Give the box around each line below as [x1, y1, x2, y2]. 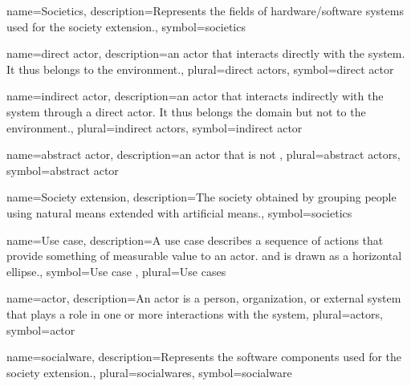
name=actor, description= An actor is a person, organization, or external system [6, 290, 401, 307]
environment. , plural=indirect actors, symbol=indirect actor [6, 119, 303, 136]
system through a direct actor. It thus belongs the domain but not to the [6, 103, 366, 120]
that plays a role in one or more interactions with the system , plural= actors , [6, 305, 383, 322]
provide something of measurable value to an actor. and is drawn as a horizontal [6, 247, 402, 264]
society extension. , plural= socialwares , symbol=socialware [6, 364, 292, 380]
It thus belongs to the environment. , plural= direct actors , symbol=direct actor [6, 60, 394, 77]
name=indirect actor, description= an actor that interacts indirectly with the [6, 87, 384, 104]
